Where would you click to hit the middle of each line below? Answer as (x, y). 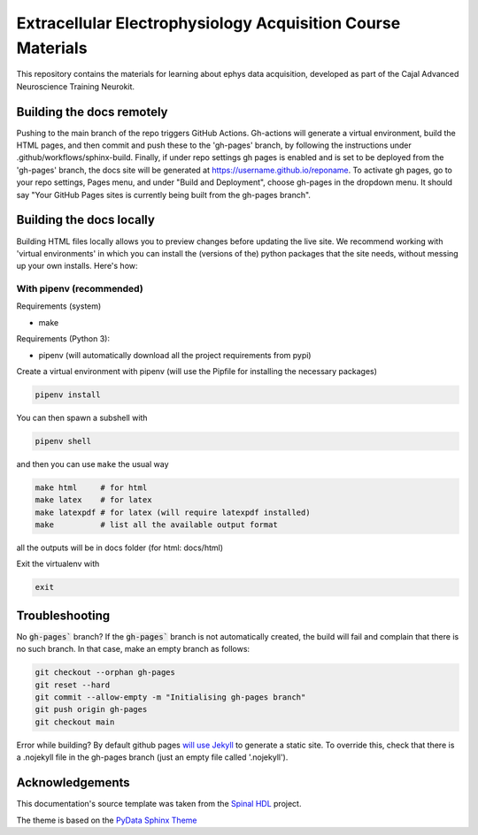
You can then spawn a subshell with (82, 417)
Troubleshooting (63, 615)
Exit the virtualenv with (58, 564)
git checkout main (75, 722)
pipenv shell (63, 441)
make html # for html (91, 487)
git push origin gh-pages (91, 709)
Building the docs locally (85, 220)
